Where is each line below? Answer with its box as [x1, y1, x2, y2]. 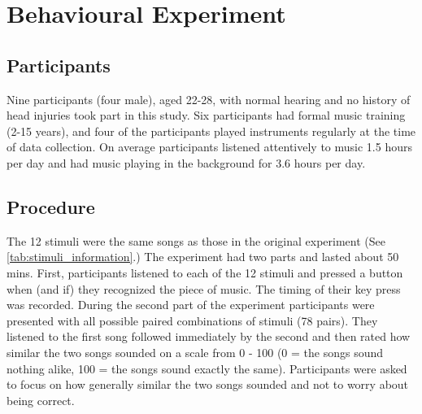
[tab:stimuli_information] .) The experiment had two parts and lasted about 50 [7, 248, 399, 265]
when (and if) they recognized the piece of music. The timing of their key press [7, 280, 401, 297]
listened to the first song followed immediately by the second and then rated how [7, 328, 411, 345]
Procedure [7, 194, 95, 219]
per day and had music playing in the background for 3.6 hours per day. [7, 154, 366, 171]
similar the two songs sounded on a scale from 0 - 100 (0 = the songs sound [7, 343, 384, 360]
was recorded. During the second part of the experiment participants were [7, 296, 375, 313]
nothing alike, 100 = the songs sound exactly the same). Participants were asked [7, 360, 407, 377]
